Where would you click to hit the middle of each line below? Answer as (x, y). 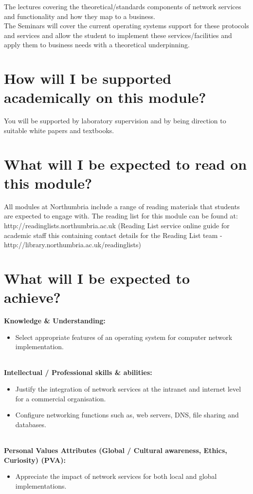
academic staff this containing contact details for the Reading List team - (113, 235)
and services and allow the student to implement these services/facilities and (118, 35)
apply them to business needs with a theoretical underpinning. (97, 45)
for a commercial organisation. (61, 398)
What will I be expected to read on (126, 164)
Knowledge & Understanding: (55, 321)
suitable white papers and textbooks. (59, 130)
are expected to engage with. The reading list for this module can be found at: (121, 216)
